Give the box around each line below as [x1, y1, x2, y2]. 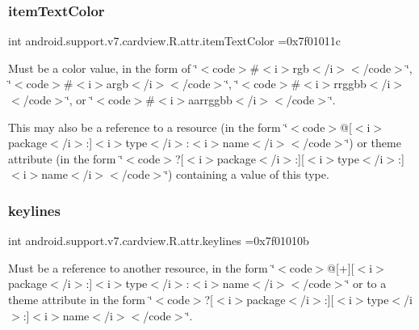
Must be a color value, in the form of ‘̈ [8, 59, 198, 76]
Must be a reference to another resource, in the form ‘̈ [8, 259, 275, 276]
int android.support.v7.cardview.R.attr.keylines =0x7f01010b [8, 232, 309, 249]
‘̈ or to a [346, 275, 387, 292]
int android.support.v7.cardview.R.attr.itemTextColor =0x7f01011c [8, 32, 341, 49]
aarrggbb [188, 91, 233, 108]
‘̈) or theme [346, 134, 401, 151]
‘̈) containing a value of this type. [165, 166, 329, 183]
